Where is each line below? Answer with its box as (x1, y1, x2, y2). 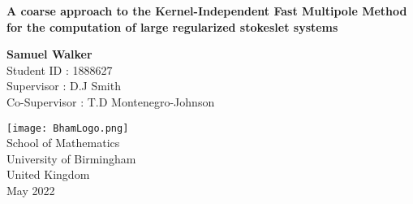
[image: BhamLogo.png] (6, 122, 129, 134)
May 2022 (6, 182, 55, 198)
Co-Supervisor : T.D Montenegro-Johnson (6, 93, 215, 110)
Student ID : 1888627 (6, 61, 113, 78)
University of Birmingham (6, 150, 136, 167)
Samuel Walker (6, 46, 92, 63)
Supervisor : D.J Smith (6, 77, 121, 94)
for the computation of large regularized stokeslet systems (6, 18, 338, 35)
